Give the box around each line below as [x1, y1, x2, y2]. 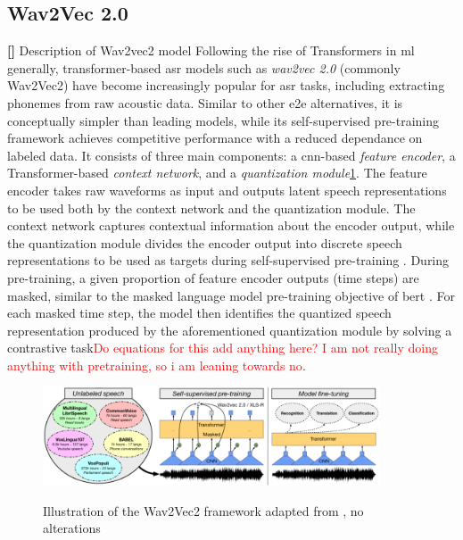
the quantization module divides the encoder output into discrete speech [7, 233, 402, 252]
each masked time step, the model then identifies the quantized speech [7, 303, 392, 322]
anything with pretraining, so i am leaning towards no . [7, 355, 306, 374]
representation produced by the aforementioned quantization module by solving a [7, 320, 452, 339]
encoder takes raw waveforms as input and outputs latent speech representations [7, 180, 447, 199]
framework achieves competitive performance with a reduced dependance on [7, 129, 423, 147]
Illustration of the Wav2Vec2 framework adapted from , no [43, 501, 364, 519]
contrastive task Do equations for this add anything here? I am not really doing [7, 338, 438, 357]
